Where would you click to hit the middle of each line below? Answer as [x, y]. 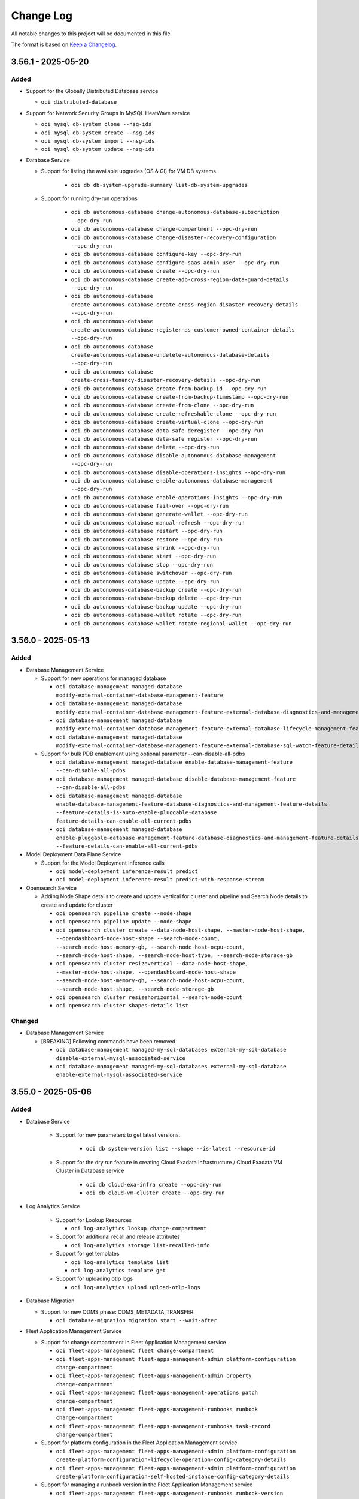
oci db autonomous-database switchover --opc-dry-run [151, 573]
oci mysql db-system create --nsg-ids [98, 133]
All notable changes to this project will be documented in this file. [92, 34]
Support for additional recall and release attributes [118, 1237]
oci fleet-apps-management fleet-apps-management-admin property [154, 1376]
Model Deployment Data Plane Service [74, 854]
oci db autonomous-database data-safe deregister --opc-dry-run [167, 431]
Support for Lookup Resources [94, 1220]
